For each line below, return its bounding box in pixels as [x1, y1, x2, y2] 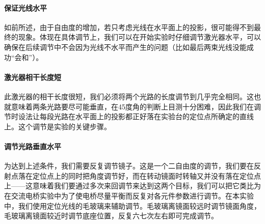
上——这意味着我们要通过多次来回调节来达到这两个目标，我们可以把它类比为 [4, 180, 261, 191]
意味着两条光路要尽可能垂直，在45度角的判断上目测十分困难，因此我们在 [11, 101, 254, 111]
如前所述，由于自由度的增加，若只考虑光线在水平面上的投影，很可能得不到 [4, 21, 254, 32]
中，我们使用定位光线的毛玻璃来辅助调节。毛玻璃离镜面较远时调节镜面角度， [4, 200, 261, 211]
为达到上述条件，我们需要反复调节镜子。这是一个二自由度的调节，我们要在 [4, 160, 254, 171]
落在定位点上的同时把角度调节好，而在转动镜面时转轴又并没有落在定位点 [18, 170, 261, 181]
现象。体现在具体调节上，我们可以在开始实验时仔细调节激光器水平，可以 [18, 32, 261, 42]
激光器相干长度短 [4, 71, 61, 82]
